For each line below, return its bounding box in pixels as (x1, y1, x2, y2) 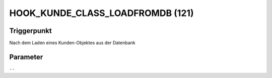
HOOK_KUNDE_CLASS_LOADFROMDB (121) (9, 7, 194, 18)
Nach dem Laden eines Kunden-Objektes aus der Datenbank (9, 40, 135, 46)
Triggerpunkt (9, 26, 52, 35)
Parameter (9, 52, 43, 61)
